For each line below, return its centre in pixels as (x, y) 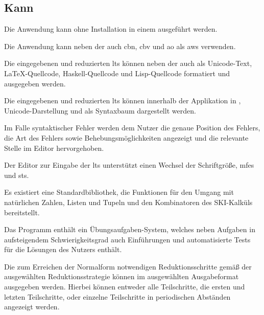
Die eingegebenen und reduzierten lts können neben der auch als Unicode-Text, (128, 63)
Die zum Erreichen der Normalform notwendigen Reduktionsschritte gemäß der (128, 266)
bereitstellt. (22, 212)
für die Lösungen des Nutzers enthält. (63, 249)
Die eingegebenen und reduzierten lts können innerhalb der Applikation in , (123, 100)
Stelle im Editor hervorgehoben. (54, 148)
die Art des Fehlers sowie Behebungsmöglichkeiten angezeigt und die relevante (126, 137)
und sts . (17, 175)
